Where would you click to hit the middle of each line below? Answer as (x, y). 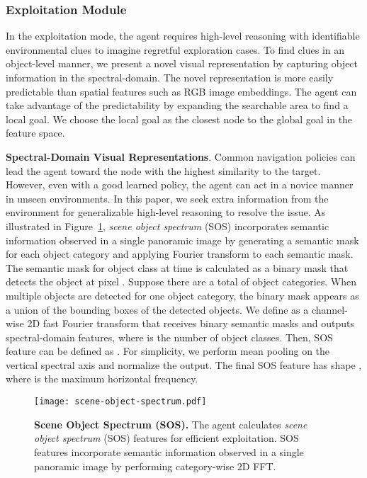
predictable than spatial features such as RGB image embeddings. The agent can (181, 91)
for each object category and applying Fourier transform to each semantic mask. (180, 254)
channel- (329, 309)
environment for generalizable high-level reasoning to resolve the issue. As (166, 212)
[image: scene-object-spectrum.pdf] (120, 402)
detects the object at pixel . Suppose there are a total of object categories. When (181, 281)
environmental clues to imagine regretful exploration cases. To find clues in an (175, 49)
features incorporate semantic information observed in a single (169, 451)
